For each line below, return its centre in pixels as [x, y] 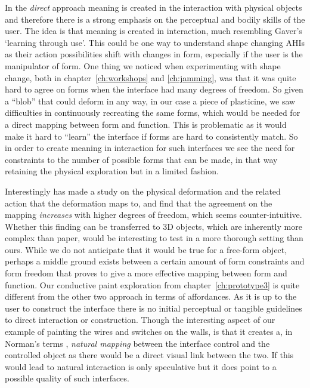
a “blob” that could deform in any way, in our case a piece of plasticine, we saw [150, 101]
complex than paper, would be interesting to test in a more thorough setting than [154, 238]
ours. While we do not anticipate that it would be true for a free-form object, [146, 249]
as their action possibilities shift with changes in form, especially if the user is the [154, 54]
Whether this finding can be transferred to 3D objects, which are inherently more [154, 226]
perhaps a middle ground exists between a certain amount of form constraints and [155, 261]
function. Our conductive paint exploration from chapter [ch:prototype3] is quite [152, 284]
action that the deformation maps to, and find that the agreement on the [139, 203]
